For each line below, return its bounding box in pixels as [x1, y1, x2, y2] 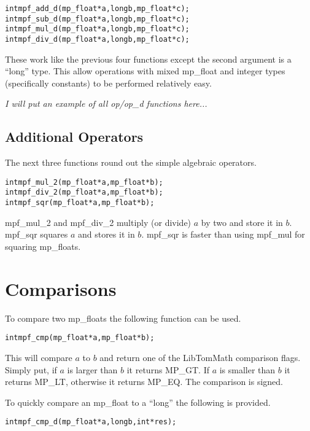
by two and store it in [201, 215, 283, 228]
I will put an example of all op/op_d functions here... [5, 97, 207, 110]
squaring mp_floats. [5, 239, 81, 252]
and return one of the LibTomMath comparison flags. [99, 351, 301, 363]
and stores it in [77, 228, 135, 241]
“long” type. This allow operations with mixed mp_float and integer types [5, 64, 285, 77]
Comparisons [5, 276, 117, 301]
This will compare [5, 351, 72, 363]
